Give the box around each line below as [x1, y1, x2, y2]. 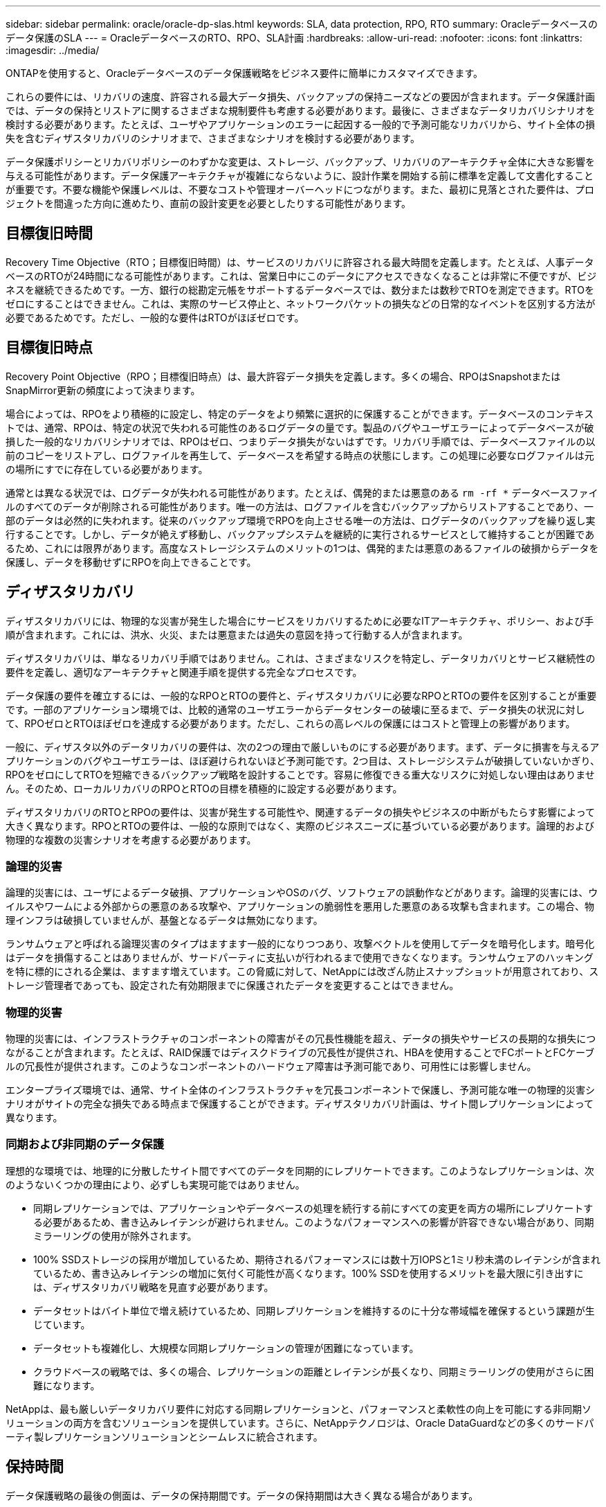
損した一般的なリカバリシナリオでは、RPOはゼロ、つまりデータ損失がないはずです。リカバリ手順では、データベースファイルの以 [6, 435, 596, 447]
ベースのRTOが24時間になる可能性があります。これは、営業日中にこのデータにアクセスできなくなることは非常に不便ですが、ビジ [6, 269, 597, 282]
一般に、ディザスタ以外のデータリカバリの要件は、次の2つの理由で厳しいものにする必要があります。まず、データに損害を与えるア [6, 740, 600, 753]
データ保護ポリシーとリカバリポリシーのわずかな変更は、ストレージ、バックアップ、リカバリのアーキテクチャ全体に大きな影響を [6, 156, 595, 168]
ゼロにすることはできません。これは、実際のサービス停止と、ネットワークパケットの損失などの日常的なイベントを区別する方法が [6, 297, 596, 310]
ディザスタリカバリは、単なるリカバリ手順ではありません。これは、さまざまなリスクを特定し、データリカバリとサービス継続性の [6, 652, 596, 664]
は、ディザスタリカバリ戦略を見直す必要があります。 [33, 1281, 274, 1293]
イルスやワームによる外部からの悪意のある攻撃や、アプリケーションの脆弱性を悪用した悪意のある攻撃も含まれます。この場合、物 [6, 900, 595, 913]
